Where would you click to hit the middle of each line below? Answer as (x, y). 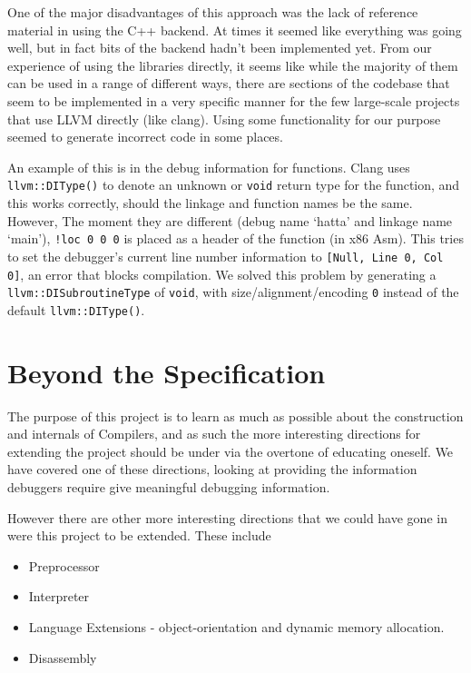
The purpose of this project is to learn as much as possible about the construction (235, 416)
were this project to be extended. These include (139, 535)
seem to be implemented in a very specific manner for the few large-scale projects (234, 100)
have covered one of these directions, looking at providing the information (212, 469)
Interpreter (59, 596)
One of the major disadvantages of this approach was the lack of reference (213, 12)
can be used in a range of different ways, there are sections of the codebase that (229, 83)
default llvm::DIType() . (76, 309)
